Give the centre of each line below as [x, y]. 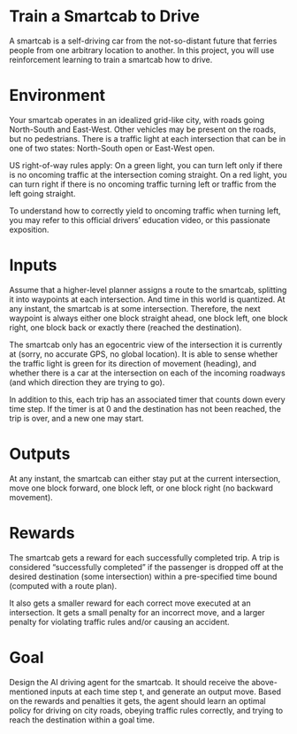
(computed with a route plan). [63, 585]
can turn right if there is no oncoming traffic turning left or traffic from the [143, 184]
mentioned [29, 692]
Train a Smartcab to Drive [105, 16]
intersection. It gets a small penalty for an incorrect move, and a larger [137, 612]
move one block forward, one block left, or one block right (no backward [141, 488]
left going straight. [42, 193]
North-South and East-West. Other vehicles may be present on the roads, [143, 129]
